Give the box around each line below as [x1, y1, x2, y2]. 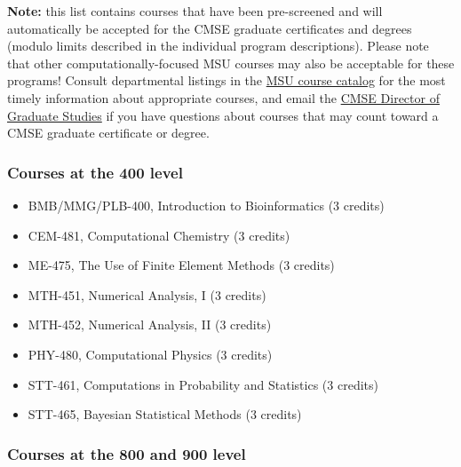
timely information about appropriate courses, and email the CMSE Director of [7, 88, 440, 107]
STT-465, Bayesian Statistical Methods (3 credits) [28, 405, 302, 423]
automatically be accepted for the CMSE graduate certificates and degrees [7, 19, 412, 37]
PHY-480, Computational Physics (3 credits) [28, 344, 273, 363]
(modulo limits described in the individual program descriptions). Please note [7, 36, 429, 55]
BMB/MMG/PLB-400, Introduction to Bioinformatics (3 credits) [28, 195, 385, 214]
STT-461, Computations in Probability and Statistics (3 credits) [28, 375, 378, 393]
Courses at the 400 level [7, 161, 183, 183]
